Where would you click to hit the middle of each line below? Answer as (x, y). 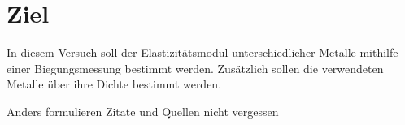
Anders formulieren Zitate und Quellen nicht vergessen (143, 111)
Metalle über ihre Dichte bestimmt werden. (114, 84)
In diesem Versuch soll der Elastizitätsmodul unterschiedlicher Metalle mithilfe (202, 52)
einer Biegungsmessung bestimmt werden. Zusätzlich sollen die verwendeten (195, 68)
